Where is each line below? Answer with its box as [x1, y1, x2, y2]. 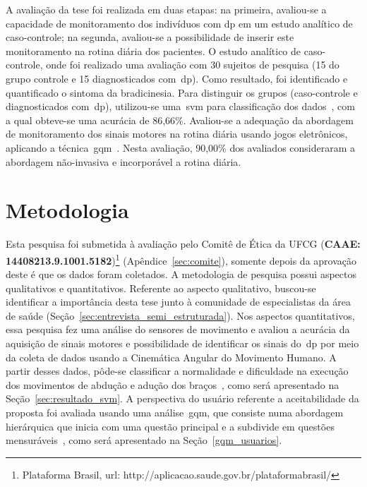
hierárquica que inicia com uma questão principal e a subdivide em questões [6, 419, 335, 433]
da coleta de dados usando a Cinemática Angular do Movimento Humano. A [6, 349, 337, 364]
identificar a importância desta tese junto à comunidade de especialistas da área [6, 294, 351, 309]
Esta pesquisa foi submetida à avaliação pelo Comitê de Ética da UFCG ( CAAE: [6, 236, 361, 251]
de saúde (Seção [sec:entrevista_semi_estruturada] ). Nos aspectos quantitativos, [6, 308, 355, 323]
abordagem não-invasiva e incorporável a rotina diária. [6, 154, 241, 169]
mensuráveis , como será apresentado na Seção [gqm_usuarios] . [6, 433, 282, 447]
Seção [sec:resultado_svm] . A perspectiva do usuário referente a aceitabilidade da [6, 391, 359, 406]
